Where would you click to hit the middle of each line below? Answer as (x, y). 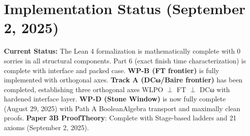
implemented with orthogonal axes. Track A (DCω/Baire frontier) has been (123, 80)
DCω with (215, 89)
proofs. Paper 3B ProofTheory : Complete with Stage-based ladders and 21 (120, 118)
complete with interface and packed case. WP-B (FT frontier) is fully (112, 70)
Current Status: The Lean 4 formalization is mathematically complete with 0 (122, 51)
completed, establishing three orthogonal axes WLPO (84, 89)
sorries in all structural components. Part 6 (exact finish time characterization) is (125, 60)
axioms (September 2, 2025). (46, 127)
